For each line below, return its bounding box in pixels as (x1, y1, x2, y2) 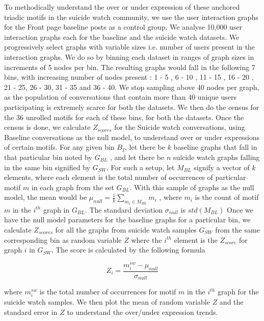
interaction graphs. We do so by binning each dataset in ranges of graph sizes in (4, 51, 254, 62)
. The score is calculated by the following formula (51, 244, 205, 255)
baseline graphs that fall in (173, 142, 257, 152)
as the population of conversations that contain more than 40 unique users (4, 91, 236, 102)
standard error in (4, 306, 58, 317)
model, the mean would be (4, 192, 87, 202)
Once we (227, 204, 253, 215)
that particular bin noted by (4, 151, 92, 162)
